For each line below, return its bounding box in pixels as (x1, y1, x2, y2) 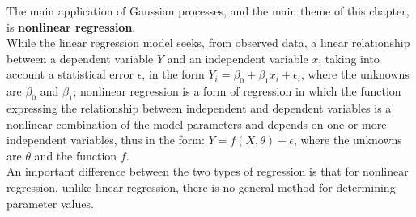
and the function (34, 147, 117, 164)
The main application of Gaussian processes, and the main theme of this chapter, (6, 2, 410, 19)
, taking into (318, 49, 380, 66)
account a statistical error (6, 66, 134, 83)
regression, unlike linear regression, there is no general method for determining (6, 178, 396, 195)
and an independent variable (167, 49, 308, 66)
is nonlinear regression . (6, 18, 136, 35)
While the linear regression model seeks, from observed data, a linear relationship (6, 34, 410, 51)
